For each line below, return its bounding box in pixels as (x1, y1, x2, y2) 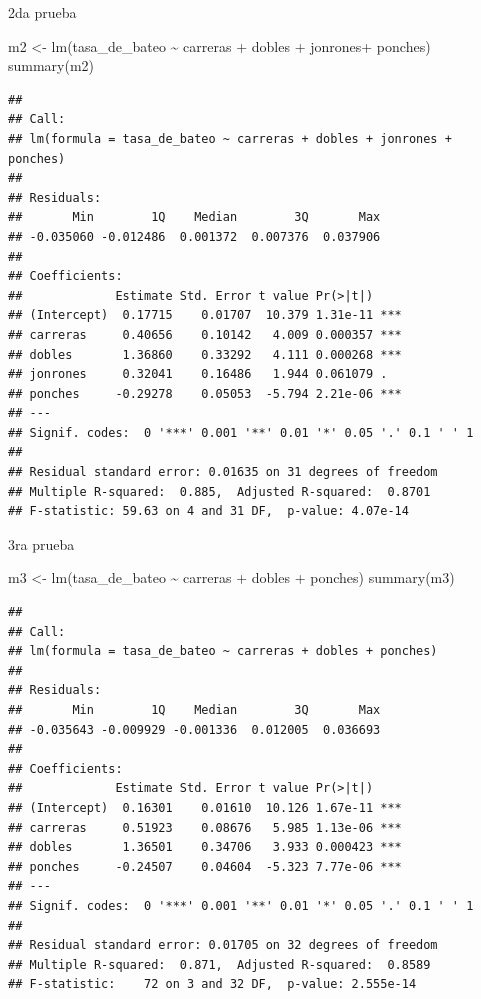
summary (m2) (8, 55, 95, 76)
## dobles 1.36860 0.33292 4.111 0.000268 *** (8, 347, 402, 362)
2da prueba (8, 2, 77, 22)
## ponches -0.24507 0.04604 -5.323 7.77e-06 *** (8, 859, 402, 874)
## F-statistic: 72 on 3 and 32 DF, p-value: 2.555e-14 (8, 977, 417, 992)
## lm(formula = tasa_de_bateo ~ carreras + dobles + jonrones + (8, 131, 452, 146)
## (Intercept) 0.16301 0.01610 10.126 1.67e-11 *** (8, 800, 402, 815)
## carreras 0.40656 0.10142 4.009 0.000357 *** (8, 327, 402, 342)
